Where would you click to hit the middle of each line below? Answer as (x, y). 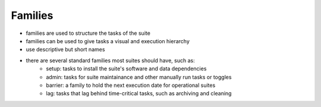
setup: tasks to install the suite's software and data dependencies (126, 69)
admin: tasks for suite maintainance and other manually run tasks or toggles (139, 77)
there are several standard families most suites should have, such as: (111, 60)
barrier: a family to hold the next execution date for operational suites (131, 85)
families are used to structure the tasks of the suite (88, 33)
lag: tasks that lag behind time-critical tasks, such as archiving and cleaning (139, 93)
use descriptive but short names (65, 50)
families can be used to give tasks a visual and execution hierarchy (108, 41)
